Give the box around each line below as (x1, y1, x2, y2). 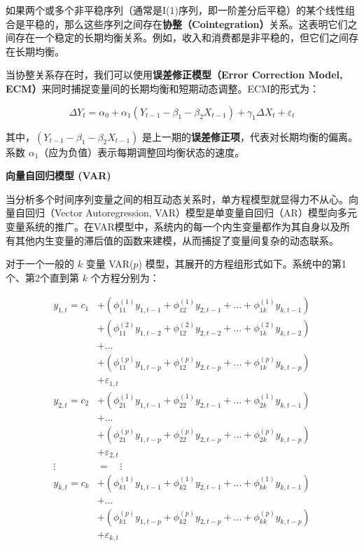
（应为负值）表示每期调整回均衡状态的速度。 (38, 144, 245, 159)
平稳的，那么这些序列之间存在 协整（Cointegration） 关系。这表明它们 (24, 16, 348, 31)
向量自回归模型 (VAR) (6, 168, 111, 183)
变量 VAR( (85, 256, 134, 271)
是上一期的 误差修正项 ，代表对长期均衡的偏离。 (141, 129, 358, 144)
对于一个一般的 (6, 256, 74, 271)
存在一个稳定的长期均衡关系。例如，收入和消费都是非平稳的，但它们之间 (15, 30, 349, 45)
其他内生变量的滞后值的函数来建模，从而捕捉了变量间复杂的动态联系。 (15, 233, 339, 247)
